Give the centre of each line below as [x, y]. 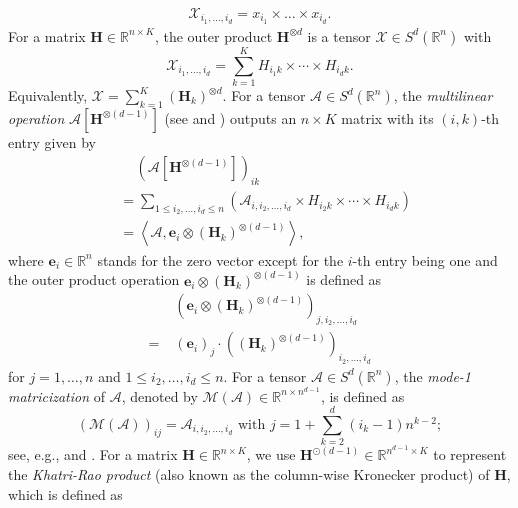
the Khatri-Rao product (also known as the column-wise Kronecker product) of [249, 474]
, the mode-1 [433, 375]
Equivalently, [48, 95]
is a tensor [339, 35]
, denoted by [159, 395]
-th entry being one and [425, 259]
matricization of [56, 395]
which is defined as [65, 493]
